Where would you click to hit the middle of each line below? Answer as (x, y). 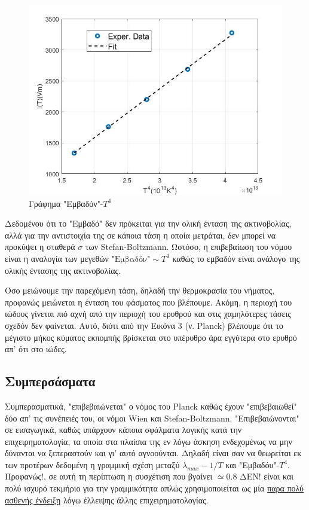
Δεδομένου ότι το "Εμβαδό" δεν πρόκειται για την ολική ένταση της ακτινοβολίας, (148, 223)
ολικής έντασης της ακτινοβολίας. (63, 270)
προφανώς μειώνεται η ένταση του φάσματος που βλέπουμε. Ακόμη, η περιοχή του (149, 302)
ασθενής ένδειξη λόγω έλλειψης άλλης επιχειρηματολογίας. (107, 500)
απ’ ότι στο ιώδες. (36, 349)
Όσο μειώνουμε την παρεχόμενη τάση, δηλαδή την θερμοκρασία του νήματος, (140, 290)
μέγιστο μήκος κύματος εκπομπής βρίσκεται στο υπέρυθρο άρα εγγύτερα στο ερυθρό (151, 337)
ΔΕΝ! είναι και (267, 476)
